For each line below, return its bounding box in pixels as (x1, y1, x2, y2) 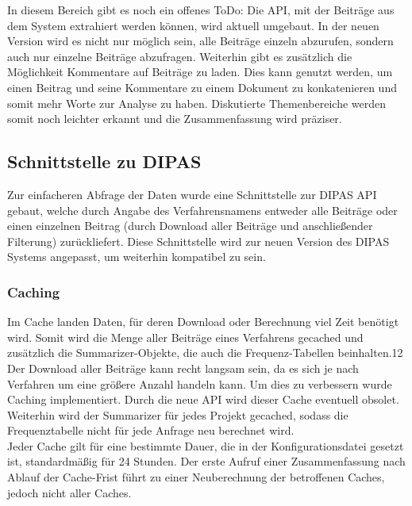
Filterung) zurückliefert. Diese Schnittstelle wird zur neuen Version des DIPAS (7, 232, 390, 249)
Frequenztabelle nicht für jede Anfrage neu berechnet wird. (7, 422, 295, 439)
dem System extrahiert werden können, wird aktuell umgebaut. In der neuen (7, 17, 379, 33)
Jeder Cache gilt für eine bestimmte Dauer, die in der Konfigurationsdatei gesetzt (7, 437, 404, 454)
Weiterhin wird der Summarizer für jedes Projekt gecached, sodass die (7, 406, 348, 423)
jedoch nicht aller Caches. (7, 484, 132, 500)
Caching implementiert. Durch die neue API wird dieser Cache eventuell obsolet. (7, 391, 399, 408)
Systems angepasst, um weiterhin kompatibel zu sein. (7, 248, 266, 265)
